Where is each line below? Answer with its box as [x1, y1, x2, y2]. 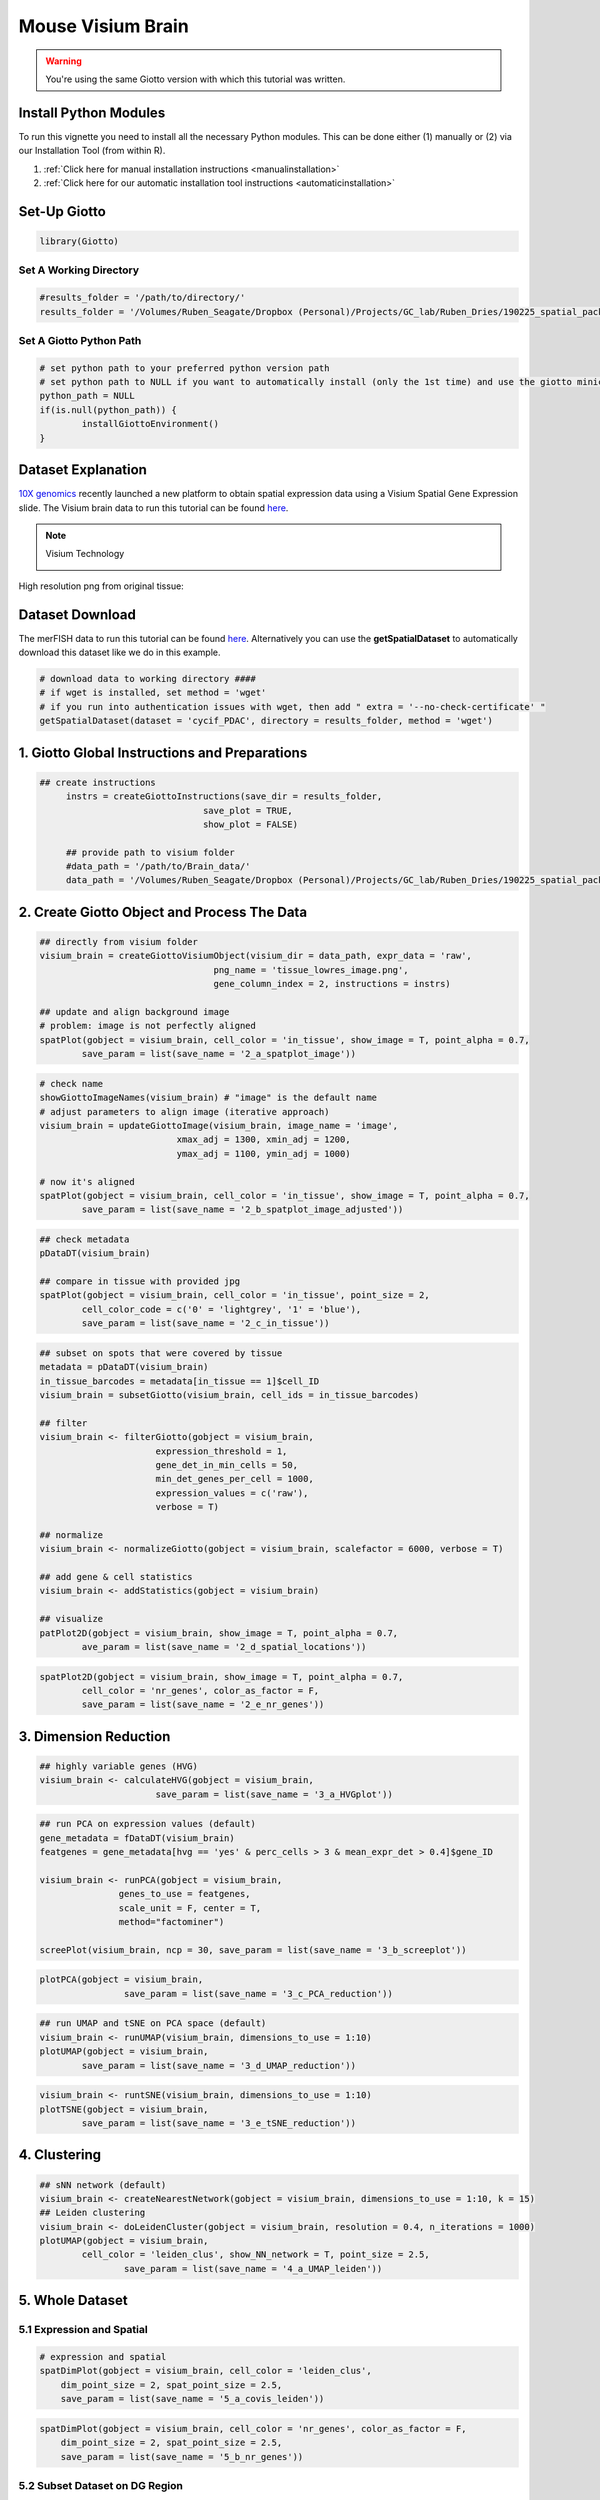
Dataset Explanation [18, 461, 147, 479]
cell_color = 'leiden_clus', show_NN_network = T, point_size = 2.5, [81, 2249, 430, 2260]
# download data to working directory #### [39, 673, 257, 684]
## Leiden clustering [39, 2207, 146, 2219]
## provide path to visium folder [65, 846, 235, 858]
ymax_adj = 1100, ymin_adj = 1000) [176, 1148, 351, 1159]
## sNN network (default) [39, 2179, 167, 2190]
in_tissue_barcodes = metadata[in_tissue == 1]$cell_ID [39, 1375, 320, 1387]
